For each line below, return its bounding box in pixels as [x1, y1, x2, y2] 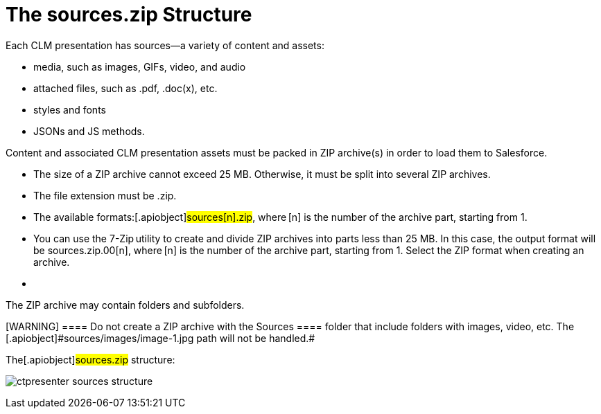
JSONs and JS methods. [33, 125, 145, 137]
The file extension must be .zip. [33, 189, 177, 201]
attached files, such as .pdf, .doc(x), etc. [33, 82, 218, 94]
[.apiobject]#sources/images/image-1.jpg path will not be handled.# [6, 332, 315, 344]
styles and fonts [33, 103, 106, 116]
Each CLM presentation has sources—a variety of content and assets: [6, 39, 324, 51]
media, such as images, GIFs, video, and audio [33, 60, 246, 73]
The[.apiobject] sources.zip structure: [6, 353, 175, 366]
